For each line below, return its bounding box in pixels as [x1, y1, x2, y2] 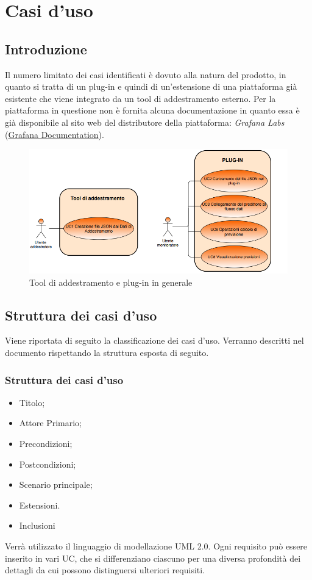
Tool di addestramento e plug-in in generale [29, 275, 193, 288]
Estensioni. [19, 498, 60, 511]
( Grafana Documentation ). [5, 128, 104, 140]
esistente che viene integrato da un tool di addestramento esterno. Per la [5, 92, 276, 104]
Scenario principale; [19, 478, 93, 491]
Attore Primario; [19, 416, 82, 429]
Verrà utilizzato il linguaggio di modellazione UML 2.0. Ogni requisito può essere [5, 539, 308, 552]
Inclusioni [19, 519, 55, 532]
